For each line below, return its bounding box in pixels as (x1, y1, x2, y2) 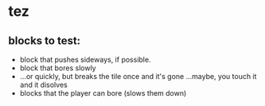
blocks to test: (8, 34, 81, 47)
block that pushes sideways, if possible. (19, 55, 151, 64)
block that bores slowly (19, 63, 97, 73)
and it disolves (19, 80, 68, 89)
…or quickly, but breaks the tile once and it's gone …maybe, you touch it (19, 72, 257, 81)
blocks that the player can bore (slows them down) (19, 89, 187, 97)
